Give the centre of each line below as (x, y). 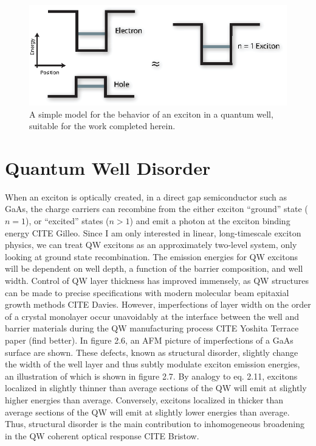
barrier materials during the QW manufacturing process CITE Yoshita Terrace (152, 328)
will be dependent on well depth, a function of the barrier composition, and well (154, 268)
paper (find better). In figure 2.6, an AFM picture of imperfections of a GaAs (149, 340)
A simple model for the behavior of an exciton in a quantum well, (151, 114)
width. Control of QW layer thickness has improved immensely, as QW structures (157, 281)
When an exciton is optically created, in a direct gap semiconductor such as (146, 196)
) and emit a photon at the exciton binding (210, 221)
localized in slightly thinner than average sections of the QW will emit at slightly (156, 388)
